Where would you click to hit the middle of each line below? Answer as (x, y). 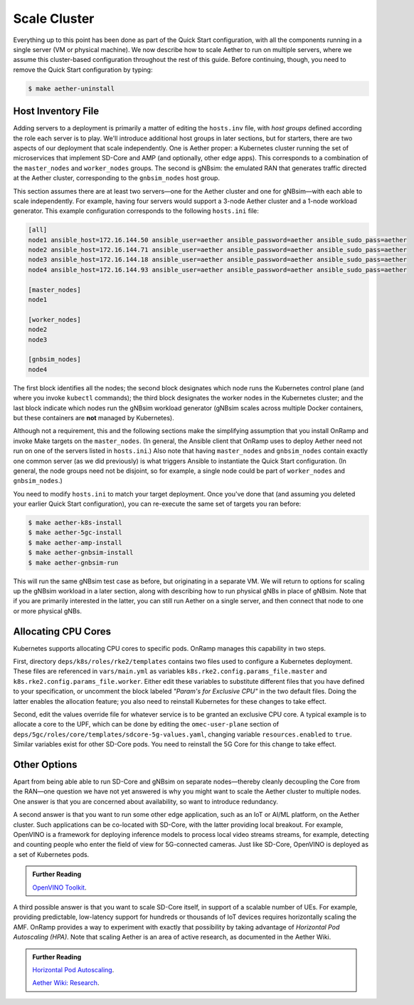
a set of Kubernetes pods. (51, 854)
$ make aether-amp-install (75, 542)
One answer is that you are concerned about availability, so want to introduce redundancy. (146, 801)
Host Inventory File (56, 111)
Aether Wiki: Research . (66, 983)
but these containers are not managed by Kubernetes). (94, 417)
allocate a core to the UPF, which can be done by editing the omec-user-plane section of (146, 724)
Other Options (45, 765)
